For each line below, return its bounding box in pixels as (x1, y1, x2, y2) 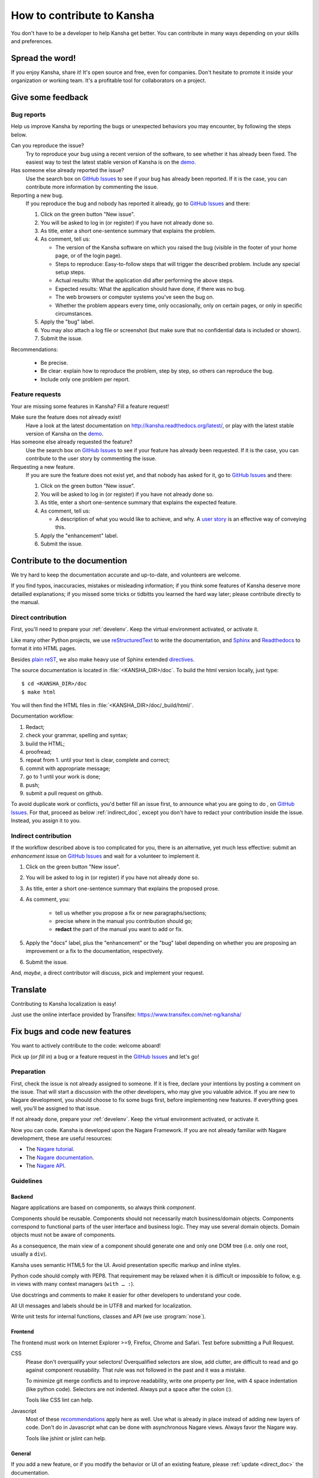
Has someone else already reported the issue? (11, 167, 125, 174)
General (11, 1450, 31, 1457)
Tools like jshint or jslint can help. (25, 1434, 106, 1442)
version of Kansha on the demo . (25, 430, 103, 437)
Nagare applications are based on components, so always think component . (11, 1204, 196, 1211)
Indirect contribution (11, 831, 72, 840)
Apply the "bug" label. (40, 318, 95, 325)
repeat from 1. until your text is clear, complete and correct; (25, 757, 170, 764)
